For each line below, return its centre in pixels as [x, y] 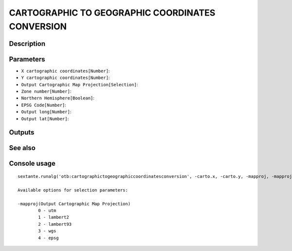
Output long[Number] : [46, 112]
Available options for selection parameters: [73, 190]
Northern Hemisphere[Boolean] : [58, 98]
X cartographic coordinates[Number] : [65, 71]
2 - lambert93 [55, 224]
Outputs [22, 132]
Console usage [32, 164]
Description [27, 44]
